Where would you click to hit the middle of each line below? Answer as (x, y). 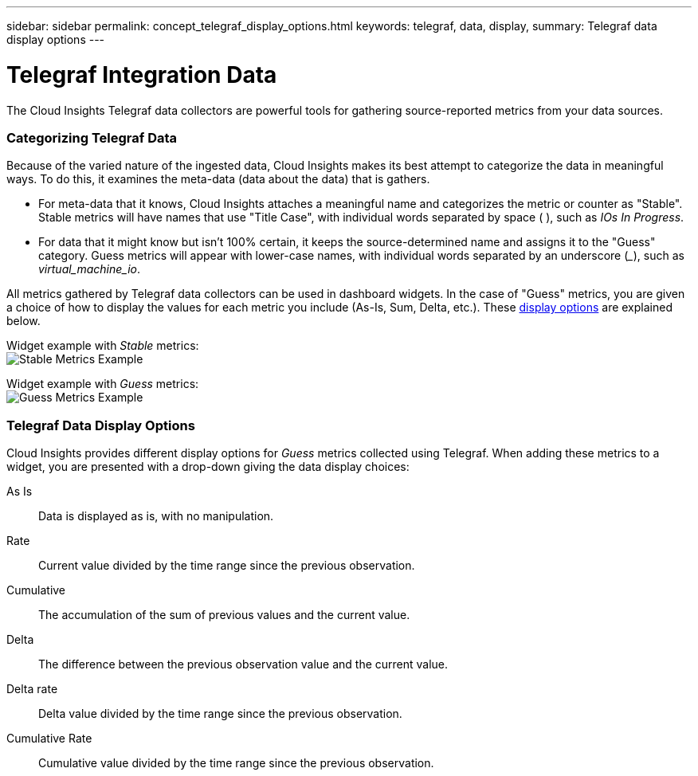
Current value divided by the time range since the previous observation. (227, 565)
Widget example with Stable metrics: (103, 346)
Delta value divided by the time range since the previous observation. (220, 713)
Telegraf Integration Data (142, 74)
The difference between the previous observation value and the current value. (243, 664)
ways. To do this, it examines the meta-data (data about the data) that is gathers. (218, 179)
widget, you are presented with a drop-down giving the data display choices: (208, 466)
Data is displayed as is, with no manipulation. (156, 516)
